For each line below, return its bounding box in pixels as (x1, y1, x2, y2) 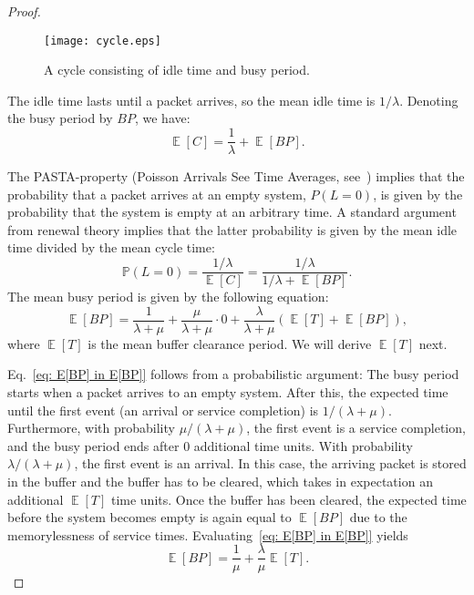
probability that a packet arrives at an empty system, (7, 184, 306, 203)
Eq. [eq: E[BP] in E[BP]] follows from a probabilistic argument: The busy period (7, 364, 459, 384)
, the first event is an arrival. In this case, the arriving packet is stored (74, 454, 467, 473)
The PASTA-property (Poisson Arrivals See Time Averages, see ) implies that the (7, 167, 465, 186)
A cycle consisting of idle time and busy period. (44, 60, 310, 79)
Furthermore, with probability (7, 418, 175, 437)
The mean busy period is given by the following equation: (7, 287, 329, 306)
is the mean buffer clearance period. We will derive (88, 333, 372, 353)
